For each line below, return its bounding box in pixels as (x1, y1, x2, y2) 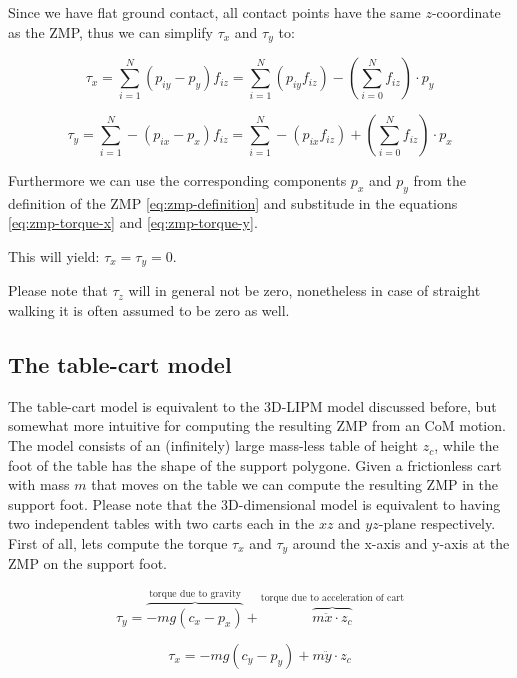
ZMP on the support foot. (8, 553, 168, 574)
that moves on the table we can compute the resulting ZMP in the (91, 474, 498, 495)
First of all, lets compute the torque (8, 533, 228, 554)
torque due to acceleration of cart (260, 593, 405, 604)
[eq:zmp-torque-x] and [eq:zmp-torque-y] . (8, 212, 258, 233)
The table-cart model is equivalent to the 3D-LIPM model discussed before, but (8, 395, 497, 416)
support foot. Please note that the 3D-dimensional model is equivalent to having (8, 493, 501, 514)
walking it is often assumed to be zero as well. (8, 300, 290, 321)
